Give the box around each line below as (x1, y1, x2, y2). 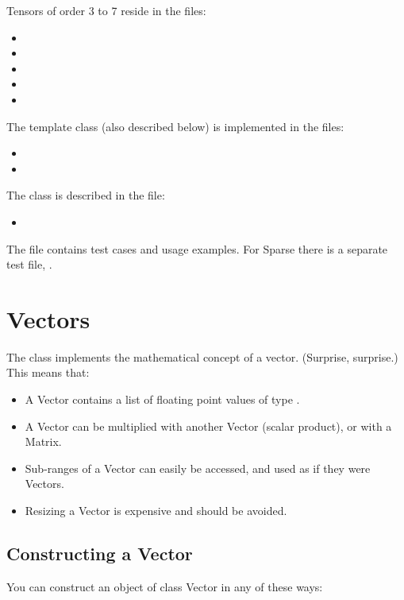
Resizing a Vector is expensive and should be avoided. (25, 502, 287, 518)
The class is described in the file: (6, 187, 165, 203)
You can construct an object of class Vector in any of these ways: (6, 578, 323, 594)
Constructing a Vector (6, 540, 193, 565)
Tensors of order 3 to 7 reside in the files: (6, 2, 206, 18)
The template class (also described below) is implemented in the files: (6, 118, 344, 134)
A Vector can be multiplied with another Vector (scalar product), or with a (25, 417, 392, 434)
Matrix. (25, 433, 62, 450)
